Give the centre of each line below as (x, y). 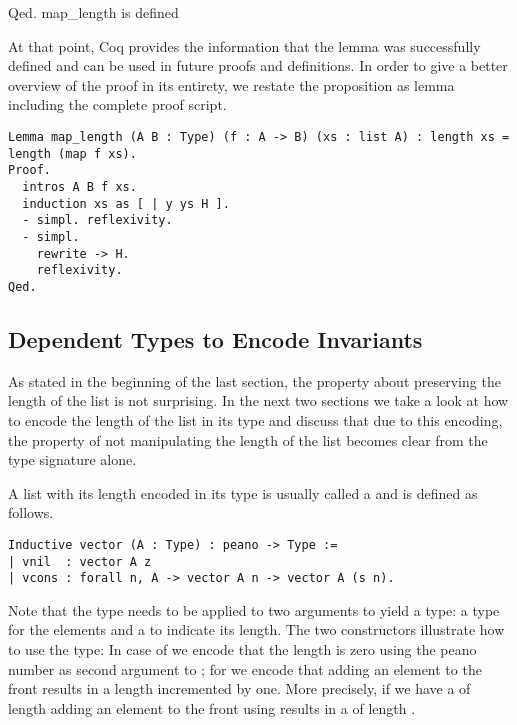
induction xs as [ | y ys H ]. (126, 203)
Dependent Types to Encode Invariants (215, 338)
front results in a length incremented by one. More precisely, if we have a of (239, 688)
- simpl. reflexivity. (97, 220)
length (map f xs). (72, 153)
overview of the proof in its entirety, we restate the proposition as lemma (231, 84)
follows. (31, 512)
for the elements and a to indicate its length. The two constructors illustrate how (256, 629)
